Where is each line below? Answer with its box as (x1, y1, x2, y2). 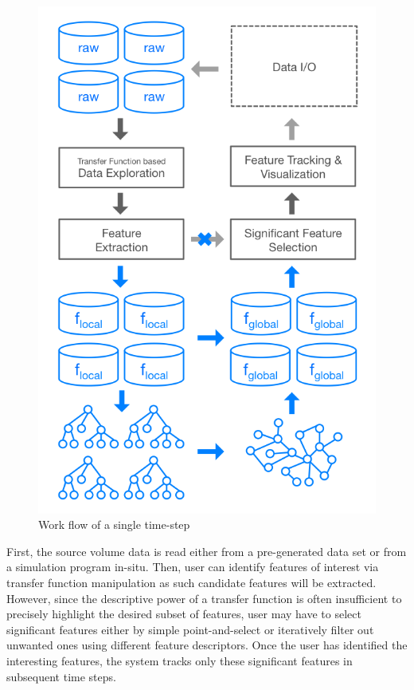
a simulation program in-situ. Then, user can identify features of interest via (6, 558, 379, 575)
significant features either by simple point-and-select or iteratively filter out (6, 621, 374, 637)
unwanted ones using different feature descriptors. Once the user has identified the (6, 637, 408, 653)
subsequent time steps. (6, 668, 116, 684)
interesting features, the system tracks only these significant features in (6, 652, 353, 668)
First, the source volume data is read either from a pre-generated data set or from (6, 542, 407, 559)
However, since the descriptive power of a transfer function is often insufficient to (6, 589, 402, 606)
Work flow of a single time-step (38, 516, 190, 533)
